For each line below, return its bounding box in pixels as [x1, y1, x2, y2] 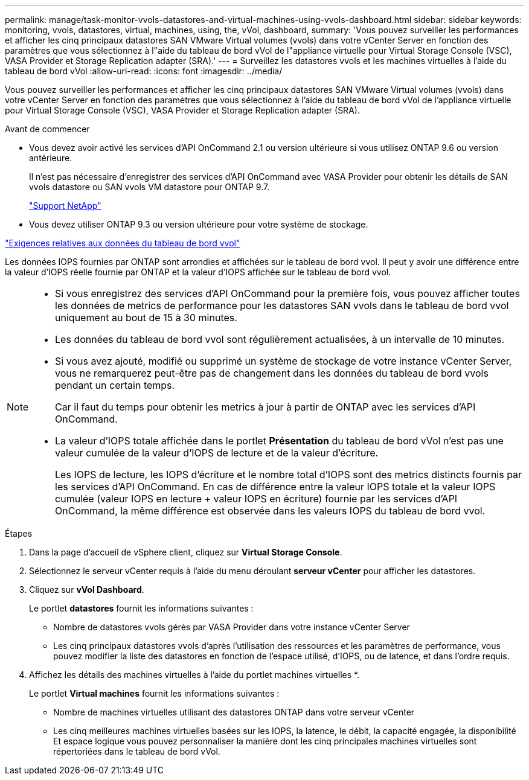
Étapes [5, 528, 33, 539]
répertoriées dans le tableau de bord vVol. [53, 746, 220, 756]
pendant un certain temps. [55, 379, 175, 391]
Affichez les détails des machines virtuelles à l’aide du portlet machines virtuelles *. [29, 670, 360, 680]
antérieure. [29, 153, 72, 163]
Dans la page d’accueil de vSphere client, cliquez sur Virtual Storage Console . [29, 547, 342, 557]
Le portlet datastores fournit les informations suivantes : [29, 603, 254, 613]
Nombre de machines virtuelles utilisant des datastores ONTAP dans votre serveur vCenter [53, 707, 415, 717]
